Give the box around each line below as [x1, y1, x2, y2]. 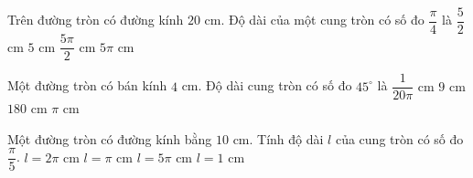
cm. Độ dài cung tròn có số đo [181, 76, 352, 95]
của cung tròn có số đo [335, 129, 464, 148]
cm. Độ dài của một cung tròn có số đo [204, 10, 425, 29]
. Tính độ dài [249, 129, 324, 148]
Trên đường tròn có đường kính [7, 10, 184, 29]
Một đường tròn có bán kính [7, 76, 167, 95]
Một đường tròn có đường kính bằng [7, 129, 212, 148]
